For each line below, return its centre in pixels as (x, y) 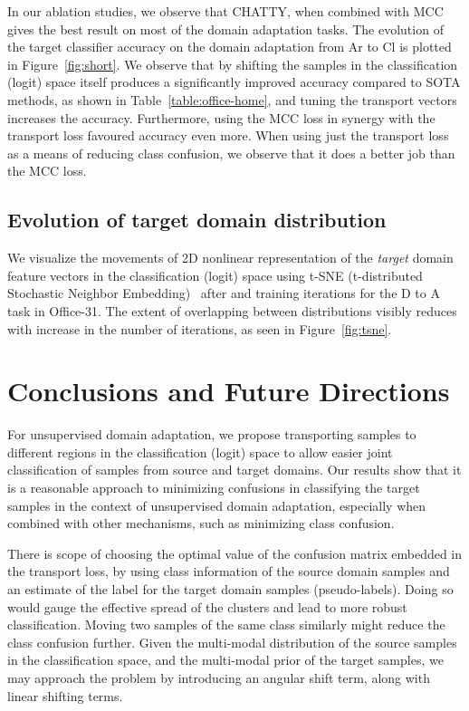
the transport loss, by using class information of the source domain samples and (229, 571)
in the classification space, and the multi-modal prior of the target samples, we (225, 660)
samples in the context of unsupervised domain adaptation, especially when (217, 505)
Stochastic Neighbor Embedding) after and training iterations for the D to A (224, 293)
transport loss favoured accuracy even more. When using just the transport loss (228, 135)
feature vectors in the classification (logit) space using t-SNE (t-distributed (215, 275)
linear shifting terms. (65, 695)
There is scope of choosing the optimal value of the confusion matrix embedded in (235, 553)
